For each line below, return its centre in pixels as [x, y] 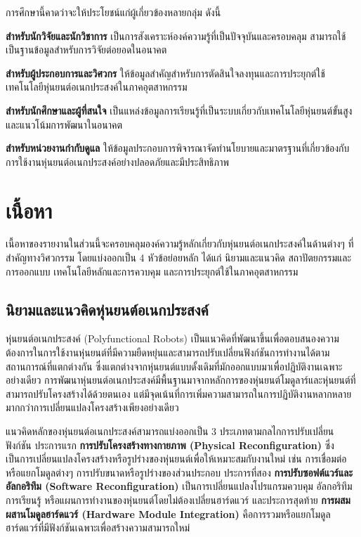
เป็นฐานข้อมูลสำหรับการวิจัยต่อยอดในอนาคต [86, 50]
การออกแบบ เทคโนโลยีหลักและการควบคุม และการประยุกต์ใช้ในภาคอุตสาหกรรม [152, 271]
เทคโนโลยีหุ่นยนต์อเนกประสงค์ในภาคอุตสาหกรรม [97, 87]
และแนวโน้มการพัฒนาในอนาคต [64, 124]
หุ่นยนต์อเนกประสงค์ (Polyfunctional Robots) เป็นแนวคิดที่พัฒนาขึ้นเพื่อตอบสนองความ [172, 338]
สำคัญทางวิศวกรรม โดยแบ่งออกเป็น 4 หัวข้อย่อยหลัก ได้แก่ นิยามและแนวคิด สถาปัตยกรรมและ [179, 258]
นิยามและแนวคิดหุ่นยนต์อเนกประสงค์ [107, 309]
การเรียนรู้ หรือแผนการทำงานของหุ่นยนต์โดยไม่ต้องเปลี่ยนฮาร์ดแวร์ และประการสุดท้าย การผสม [178, 499]
